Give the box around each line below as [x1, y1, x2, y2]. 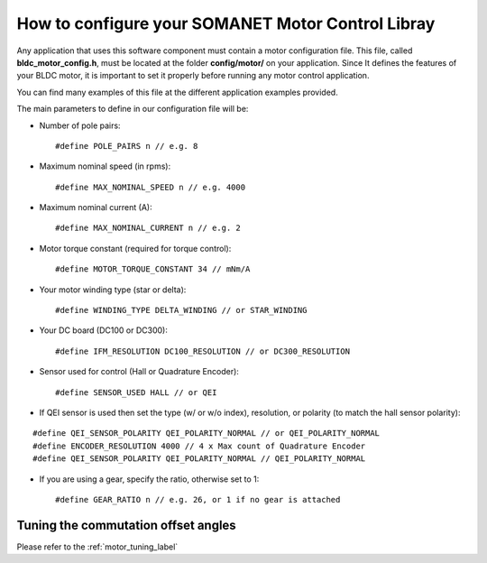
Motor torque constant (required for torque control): [39, 243, 232, 254]
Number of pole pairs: [39, 120, 121, 131]
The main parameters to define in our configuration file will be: [16, 104, 249, 115]
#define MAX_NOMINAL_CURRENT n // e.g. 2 [55, 223, 241, 234]
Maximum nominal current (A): [39, 202, 152, 213]
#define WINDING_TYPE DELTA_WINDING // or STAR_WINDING [55, 305, 308, 316]
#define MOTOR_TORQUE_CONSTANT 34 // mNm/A [55, 264, 251, 274]
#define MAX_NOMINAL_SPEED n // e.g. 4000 [55, 181, 246, 192]
